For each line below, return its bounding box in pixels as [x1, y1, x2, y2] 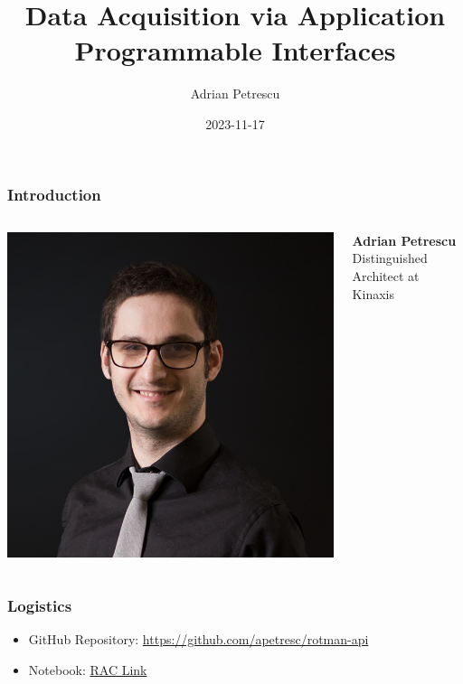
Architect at [352, 266, 420, 285]
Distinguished [352, 248, 428, 267]
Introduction [7, 183, 101, 205]
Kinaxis [352, 284, 394, 303]
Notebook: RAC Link [28, 660, 147, 679]
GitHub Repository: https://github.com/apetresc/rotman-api [28, 630, 369, 649]
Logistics [7, 594, 72, 616]
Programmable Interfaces [74, 32, 396, 69]
